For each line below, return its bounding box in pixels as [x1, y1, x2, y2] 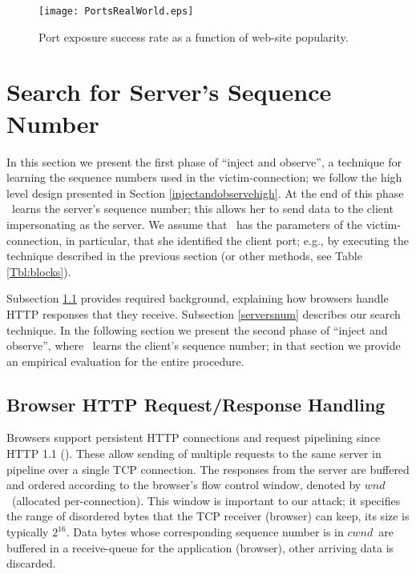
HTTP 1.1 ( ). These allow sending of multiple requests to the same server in [6, 445, 382, 462]
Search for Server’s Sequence [6, 75, 332, 108]
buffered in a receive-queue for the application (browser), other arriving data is [6, 539, 394, 556]
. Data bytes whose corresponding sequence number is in [66, 524, 344, 540]
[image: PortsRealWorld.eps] [38, 6, 194, 17]
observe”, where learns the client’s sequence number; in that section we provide [6, 337, 401, 354]
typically [6, 524, 49, 540]
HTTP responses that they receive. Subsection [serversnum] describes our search [6, 305, 401, 322]
